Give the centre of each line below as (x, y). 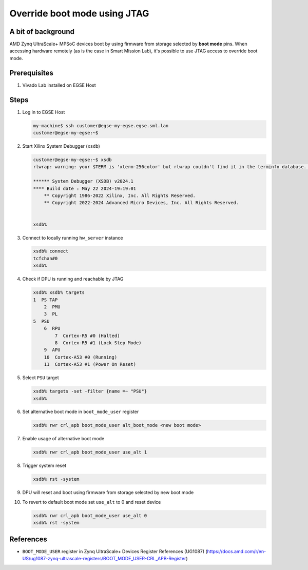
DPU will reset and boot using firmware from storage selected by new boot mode (108, 493)
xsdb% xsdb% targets (59, 293)
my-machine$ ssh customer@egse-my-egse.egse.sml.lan (101, 125)
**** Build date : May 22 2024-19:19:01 (84, 188)
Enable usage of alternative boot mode (63, 439)
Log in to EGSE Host (44, 112)
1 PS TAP (45, 300)
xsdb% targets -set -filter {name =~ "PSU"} (90, 391)
